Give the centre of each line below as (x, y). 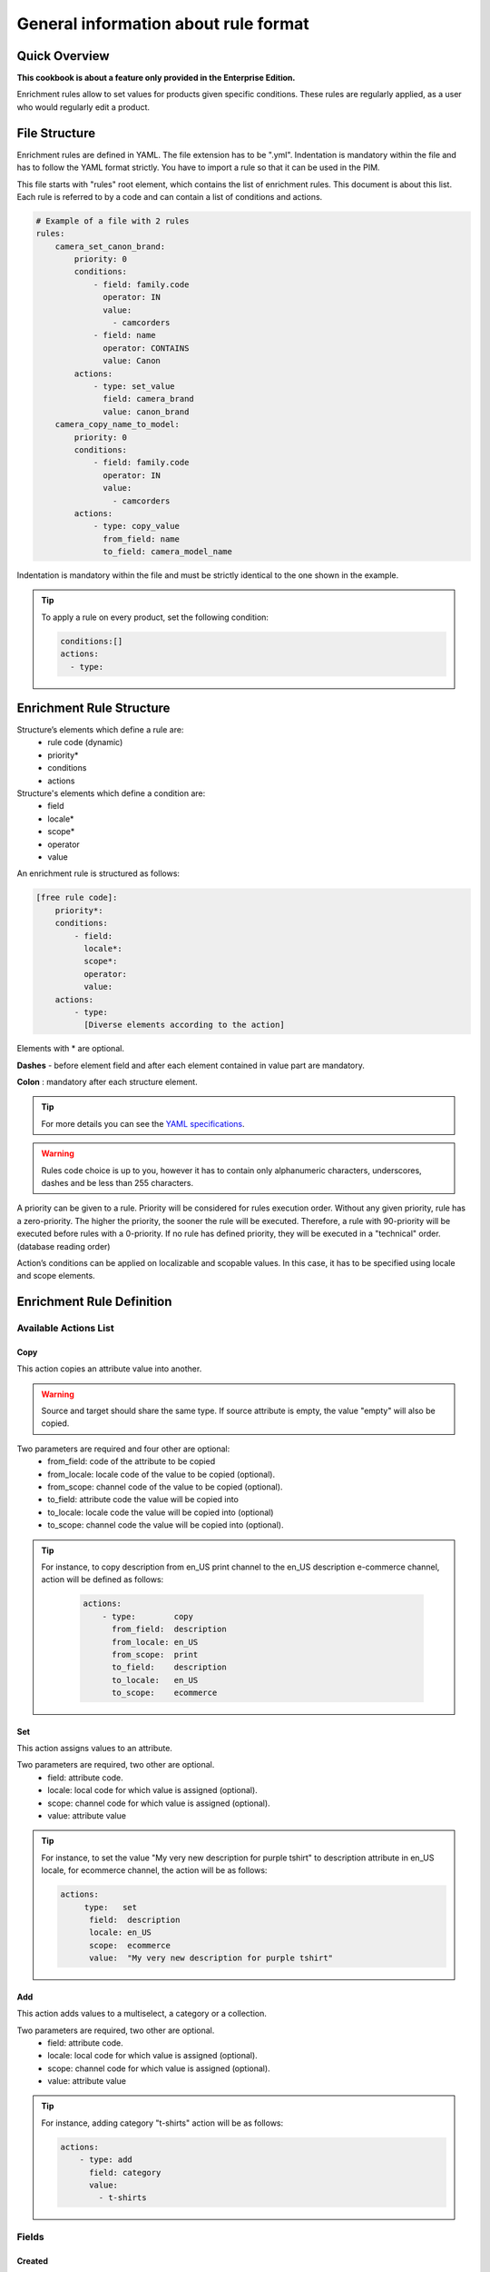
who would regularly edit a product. (83, 107)
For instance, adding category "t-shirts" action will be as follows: (162, 2123)
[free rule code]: (77, 898)
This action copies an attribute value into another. (109, 1369)
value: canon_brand (146, 412)
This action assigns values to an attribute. (94, 1749)
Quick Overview (63, 56)
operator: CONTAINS (146, 348)
